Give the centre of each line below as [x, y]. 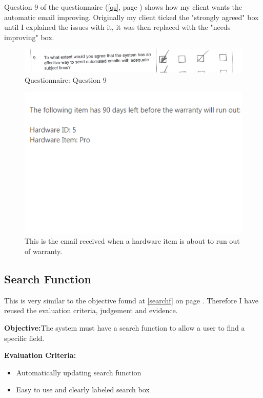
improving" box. [29, 37]
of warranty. [44, 251]
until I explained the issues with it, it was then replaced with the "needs [117, 27]
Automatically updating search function [79, 372]
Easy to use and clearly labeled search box [83, 390]
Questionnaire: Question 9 [66, 79]
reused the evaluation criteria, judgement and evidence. [91, 310]
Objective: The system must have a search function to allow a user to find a [125, 327]
